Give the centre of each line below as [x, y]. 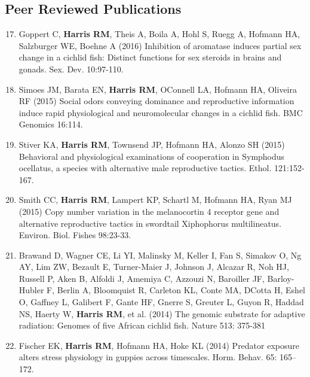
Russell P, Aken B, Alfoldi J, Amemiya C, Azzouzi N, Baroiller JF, [142, 278]
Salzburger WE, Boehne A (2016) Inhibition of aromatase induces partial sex [160, 45]
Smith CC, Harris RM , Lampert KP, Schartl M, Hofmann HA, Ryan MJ [155, 200]
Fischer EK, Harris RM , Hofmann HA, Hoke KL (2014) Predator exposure [159, 345]
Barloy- [281, 278]
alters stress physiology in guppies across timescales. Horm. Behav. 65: [148, 357]
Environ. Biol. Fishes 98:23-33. [75, 235]
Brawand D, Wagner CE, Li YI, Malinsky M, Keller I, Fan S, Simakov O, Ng [160, 255]
